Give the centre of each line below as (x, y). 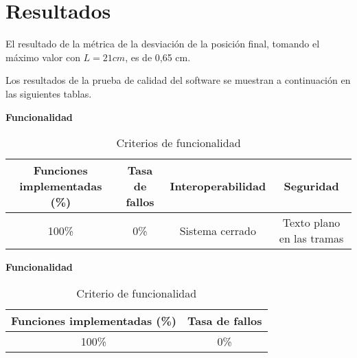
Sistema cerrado (218, 230)
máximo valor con (43, 57)
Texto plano (311, 223)
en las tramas (311, 238)
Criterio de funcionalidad (137, 293)
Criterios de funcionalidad (178, 143)
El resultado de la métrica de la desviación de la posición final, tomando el (163, 44)
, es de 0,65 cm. (158, 57)
